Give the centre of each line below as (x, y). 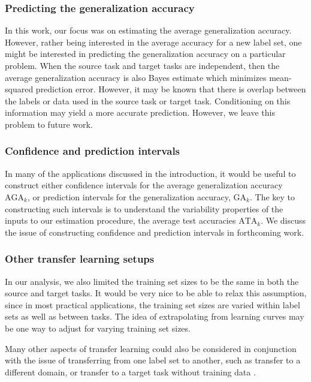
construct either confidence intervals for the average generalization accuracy (144, 185)
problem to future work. (49, 124)
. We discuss (283, 220)
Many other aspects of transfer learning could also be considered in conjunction (151, 348)
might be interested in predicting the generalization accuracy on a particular (145, 54)
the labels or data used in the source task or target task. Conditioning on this (148, 100)
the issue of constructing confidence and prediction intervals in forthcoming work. (155, 232)
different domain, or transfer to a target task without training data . (130, 372)
